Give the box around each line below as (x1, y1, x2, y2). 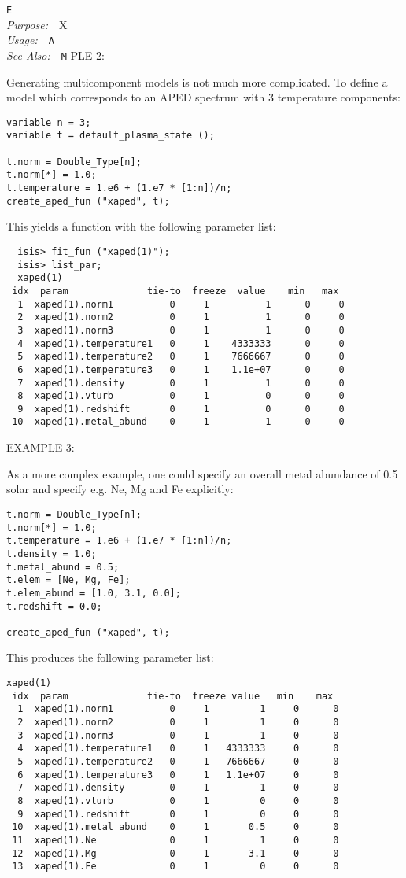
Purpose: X (6, 16, 68, 32)
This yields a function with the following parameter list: (6, 218, 276, 234)
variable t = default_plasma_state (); (6, 130, 215, 142)
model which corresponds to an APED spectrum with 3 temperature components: (6, 89, 400, 105)
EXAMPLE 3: (6, 439, 75, 456)
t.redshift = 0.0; (6, 600, 102, 612)
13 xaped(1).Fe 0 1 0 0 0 (12, 861, 339, 872)
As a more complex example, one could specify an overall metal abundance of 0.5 (6, 465, 398, 481)
